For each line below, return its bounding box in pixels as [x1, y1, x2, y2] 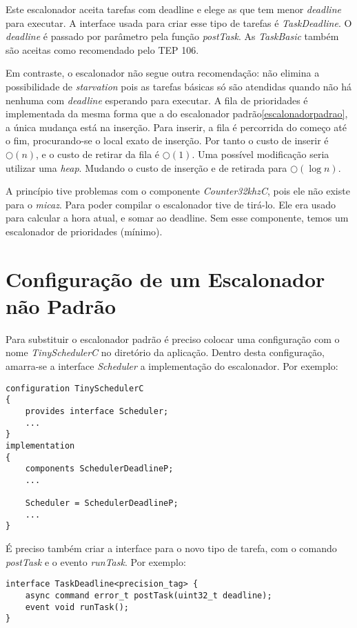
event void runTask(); [25, 602, 129, 612]
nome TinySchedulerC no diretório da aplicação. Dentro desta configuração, [6, 345, 325, 360]
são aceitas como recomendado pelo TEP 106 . [6, 42, 199, 57]
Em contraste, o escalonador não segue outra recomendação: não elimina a [6, 66, 320, 80]
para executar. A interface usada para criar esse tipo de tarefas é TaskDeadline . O [6, 15, 352, 30]
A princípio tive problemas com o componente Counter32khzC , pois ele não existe [6, 184, 350, 198]
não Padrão [6, 291, 116, 320]
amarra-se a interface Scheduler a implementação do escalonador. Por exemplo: [6, 359, 338, 373]
